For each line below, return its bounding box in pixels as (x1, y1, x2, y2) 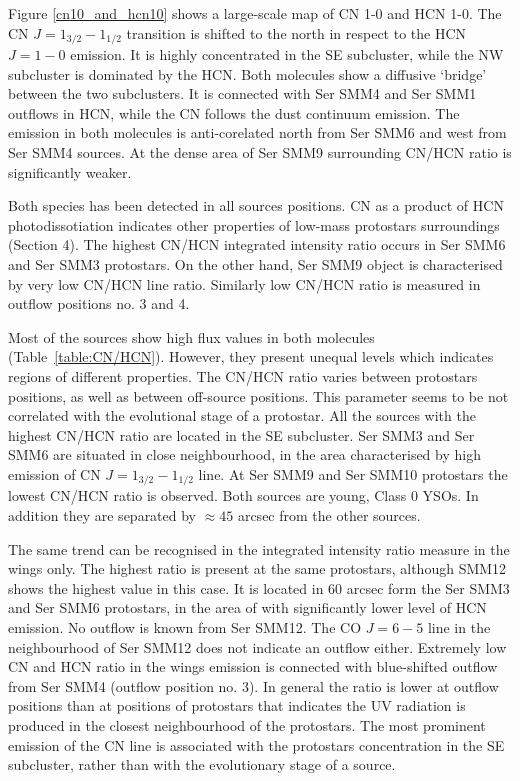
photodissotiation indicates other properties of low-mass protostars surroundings (8, 214, 500, 235)
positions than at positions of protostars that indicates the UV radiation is (8, 695, 466, 716)
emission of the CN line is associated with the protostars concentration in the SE (8, 734, 505, 755)
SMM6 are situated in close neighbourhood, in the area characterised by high (8, 444, 481, 465)
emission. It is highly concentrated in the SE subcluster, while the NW (70, 44, 504, 65)
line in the (427, 616, 491, 637)
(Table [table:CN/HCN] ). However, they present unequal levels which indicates (8, 346, 494, 367)
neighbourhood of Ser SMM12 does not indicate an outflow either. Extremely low (8, 636, 507, 657)
